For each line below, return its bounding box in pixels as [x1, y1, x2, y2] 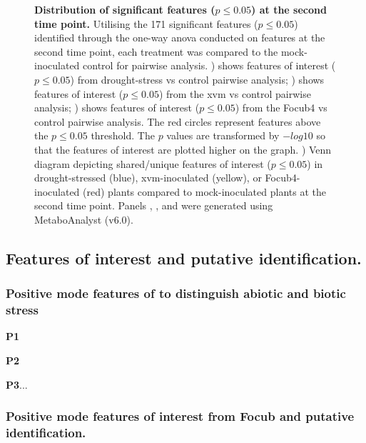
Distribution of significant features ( [34, 2, 215, 16]
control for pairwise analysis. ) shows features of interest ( [83, 58, 336, 73]
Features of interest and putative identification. [6, 247, 362, 269]
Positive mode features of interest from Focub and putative [6, 407, 355, 425]
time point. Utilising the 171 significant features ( [34, 16, 258, 31]
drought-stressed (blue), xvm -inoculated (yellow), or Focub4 [34, 170, 297, 185]
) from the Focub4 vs [235, 100, 327, 115]
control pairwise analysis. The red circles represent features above [34, 114, 321, 129]
